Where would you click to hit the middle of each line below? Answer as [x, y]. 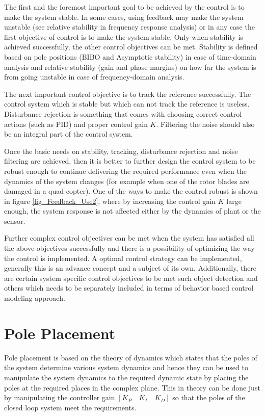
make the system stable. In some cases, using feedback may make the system [124, 17]
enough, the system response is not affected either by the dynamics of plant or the [132, 211]
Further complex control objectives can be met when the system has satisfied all [129, 238]
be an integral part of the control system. [69, 134]
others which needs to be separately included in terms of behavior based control [129, 288]
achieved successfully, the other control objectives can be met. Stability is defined [131, 47]
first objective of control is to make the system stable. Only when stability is [124, 36]
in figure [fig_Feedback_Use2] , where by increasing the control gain [110, 201]
